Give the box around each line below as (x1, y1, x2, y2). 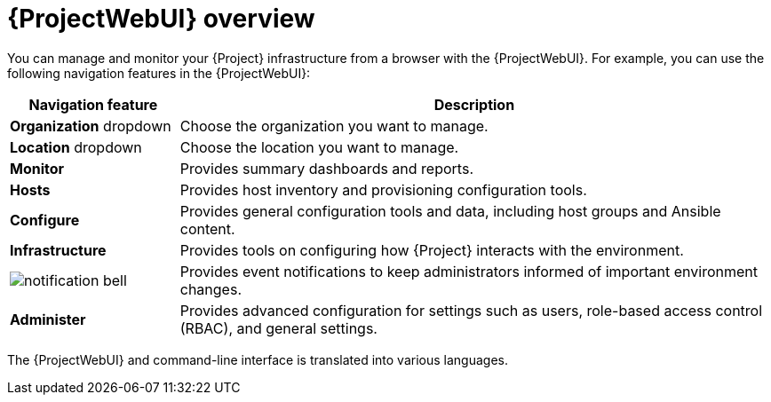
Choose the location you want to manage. (179, 138, 459, 156)
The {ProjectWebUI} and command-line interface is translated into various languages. (7, 351, 508, 367)
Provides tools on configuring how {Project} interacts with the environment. (179, 240, 684, 259)
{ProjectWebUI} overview (7, 4, 315, 34)
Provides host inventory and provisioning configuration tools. (179, 180, 587, 199)
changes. (179, 280, 242, 298)
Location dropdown (10, 138, 142, 156)
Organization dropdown (10, 116, 171, 135)
